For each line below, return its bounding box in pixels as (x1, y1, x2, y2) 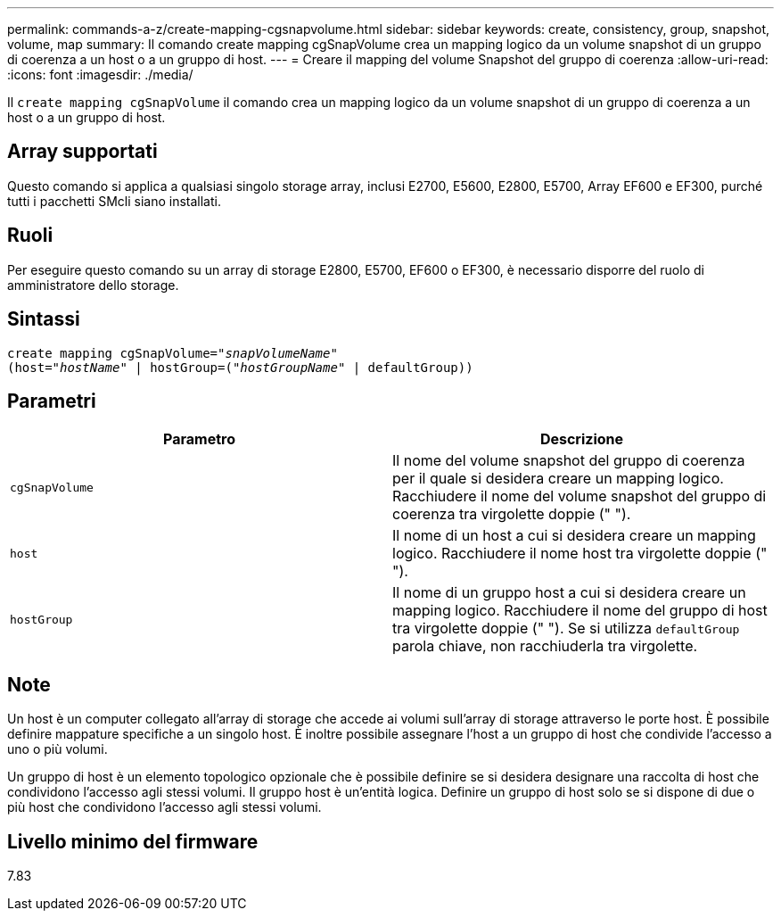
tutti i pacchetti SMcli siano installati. (7, 193, 221, 209)
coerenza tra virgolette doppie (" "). (392, 505, 631, 524)
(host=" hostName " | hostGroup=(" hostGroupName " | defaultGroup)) (7, 360, 473, 375)
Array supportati (7, 140, 158, 163)
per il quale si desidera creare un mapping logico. (392, 469, 724, 488)
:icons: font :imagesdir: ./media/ (7, 67, 193, 82)
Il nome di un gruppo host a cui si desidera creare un (392, 583, 746, 602)
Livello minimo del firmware (7, 830, 259, 853)
